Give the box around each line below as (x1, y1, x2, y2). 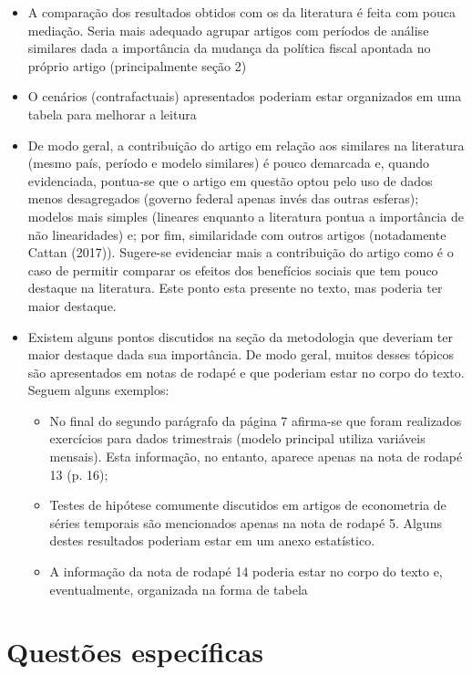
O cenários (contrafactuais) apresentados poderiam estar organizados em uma (27, 87, 462, 106)
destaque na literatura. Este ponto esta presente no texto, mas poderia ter (27, 278, 443, 297)
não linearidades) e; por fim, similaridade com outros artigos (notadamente (27, 224, 446, 244)
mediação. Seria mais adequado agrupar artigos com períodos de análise (27, 20, 429, 39)
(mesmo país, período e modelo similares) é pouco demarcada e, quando (27, 153, 430, 172)
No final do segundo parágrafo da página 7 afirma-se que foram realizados (49, 410, 462, 430)
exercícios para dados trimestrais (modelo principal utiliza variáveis (49, 429, 426, 448)
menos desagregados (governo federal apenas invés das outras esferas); (27, 189, 419, 208)
